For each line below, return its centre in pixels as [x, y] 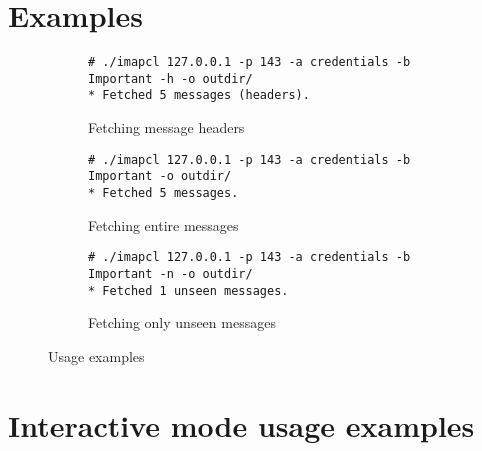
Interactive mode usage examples [241, 424]
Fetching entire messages [163, 224]
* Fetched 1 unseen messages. [188, 290]
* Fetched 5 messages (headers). [199, 95]
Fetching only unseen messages [182, 322]
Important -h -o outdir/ [170, 78]
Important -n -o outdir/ [170, 273]
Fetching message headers [166, 127]
